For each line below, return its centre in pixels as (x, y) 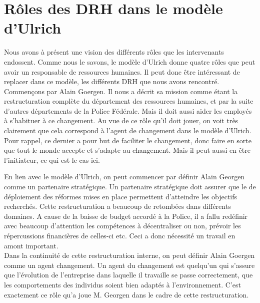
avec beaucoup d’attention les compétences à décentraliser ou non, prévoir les (122, 226)
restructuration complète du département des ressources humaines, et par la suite (129, 101)
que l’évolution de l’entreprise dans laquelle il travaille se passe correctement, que (128, 275)
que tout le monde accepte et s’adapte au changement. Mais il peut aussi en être (127, 150)
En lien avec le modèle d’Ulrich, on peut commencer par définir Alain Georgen (124, 177)
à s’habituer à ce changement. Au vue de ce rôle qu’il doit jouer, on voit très (121, 120)
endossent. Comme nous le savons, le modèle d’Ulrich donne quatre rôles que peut (130, 61)
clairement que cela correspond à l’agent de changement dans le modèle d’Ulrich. (128, 130)
